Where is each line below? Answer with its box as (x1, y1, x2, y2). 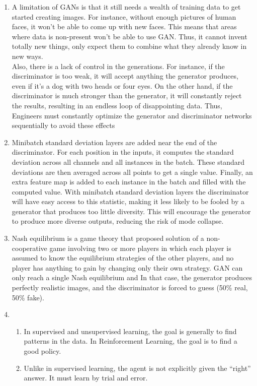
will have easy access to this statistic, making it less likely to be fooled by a (12, 196, 244, 207)
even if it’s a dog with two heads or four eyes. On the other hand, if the (12, 80, 233, 91)
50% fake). (12, 292, 44, 302)
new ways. (12, 50, 43, 61)
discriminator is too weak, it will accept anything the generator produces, (12, 71, 238, 81)
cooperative (12, 242, 47, 253)
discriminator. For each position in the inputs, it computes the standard (12, 147, 234, 157)
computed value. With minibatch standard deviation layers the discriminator (12, 186, 249, 197)
